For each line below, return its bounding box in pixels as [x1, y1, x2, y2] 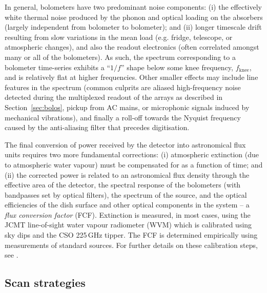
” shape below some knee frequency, [120, 61, 233, 72]
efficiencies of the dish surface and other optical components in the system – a [5, 199, 250, 210]
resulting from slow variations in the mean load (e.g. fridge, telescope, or [5, 31, 233, 42]
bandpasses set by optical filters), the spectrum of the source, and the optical [5, 189, 247, 200]
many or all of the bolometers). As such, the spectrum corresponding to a [5, 51, 236, 62]
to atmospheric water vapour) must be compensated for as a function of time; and [5, 159, 263, 170]
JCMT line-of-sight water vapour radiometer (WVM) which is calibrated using [5, 219, 252, 230]
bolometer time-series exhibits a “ [5, 61, 110, 72]
